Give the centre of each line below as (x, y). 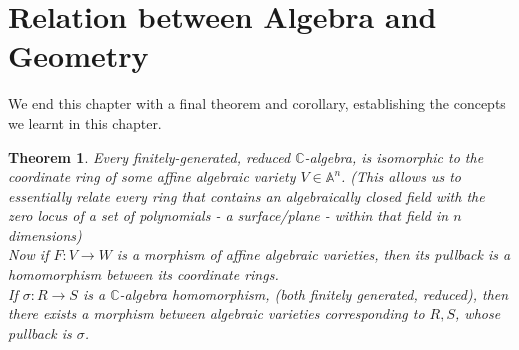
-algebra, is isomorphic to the (394, 156)
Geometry (78, 55)
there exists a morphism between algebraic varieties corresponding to (216, 313)
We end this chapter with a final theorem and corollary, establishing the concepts (257, 103)
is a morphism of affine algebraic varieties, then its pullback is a (313, 254)
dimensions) (45, 234)
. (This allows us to (401, 176)
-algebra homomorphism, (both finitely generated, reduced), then (314, 293)
